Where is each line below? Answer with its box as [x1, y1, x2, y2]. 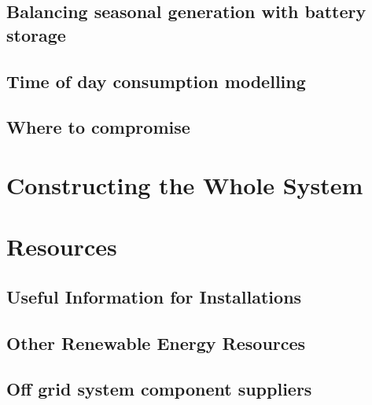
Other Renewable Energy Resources [6, 330, 306, 355]
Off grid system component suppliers [6, 377, 312, 401]
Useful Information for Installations [6, 284, 302, 308]
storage [6, 22, 66, 46]
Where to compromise [6, 115, 190, 139]
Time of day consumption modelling [6, 68, 306, 93]
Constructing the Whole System [6, 168, 363, 201]
